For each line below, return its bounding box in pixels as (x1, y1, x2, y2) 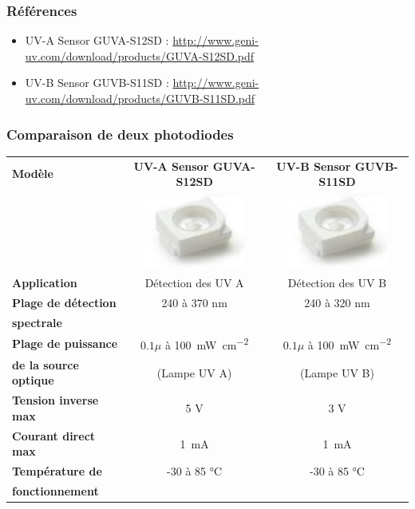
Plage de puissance (12, 335, 118, 352)
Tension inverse (12, 392, 99, 408)
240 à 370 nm (161, 294, 227, 310)
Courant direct (12, 427, 96, 444)
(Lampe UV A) (156, 364, 232, 381)
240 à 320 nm (304, 294, 370, 310)
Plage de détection (12, 294, 117, 310)
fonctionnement (12, 483, 99, 499)
